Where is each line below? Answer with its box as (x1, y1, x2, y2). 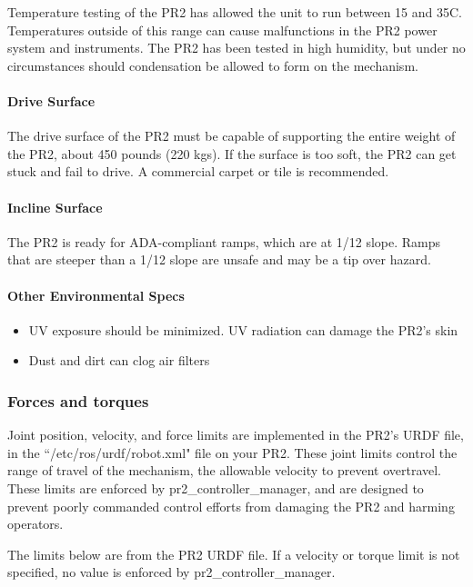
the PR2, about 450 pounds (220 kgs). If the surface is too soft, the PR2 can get (7, 144, 457, 163)
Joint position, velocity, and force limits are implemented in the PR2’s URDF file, (7, 425, 464, 444)
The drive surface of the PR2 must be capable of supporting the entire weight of (7, 126, 456, 145)
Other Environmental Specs (7, 285, 185, 304)
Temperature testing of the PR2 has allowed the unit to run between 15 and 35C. (7, 3, 462, 21)
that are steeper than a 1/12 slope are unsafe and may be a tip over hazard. (7, 250, 431, 269)
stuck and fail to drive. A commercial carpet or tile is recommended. (7, 162, 389, 181)
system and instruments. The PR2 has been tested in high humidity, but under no (7, 38, 466, 57)
